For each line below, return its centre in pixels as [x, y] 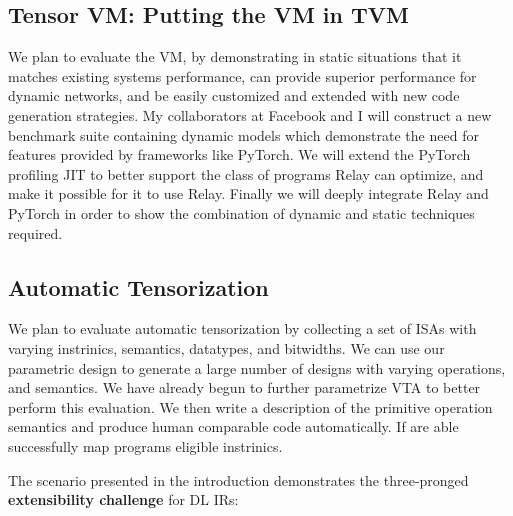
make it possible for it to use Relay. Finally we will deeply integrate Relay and [248, 193]
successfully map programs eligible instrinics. [145, 445]
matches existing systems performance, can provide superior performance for [242, 75]
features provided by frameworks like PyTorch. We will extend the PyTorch [239, 154]
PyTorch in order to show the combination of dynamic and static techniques [241, 212]
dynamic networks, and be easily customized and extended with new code [234, 95]
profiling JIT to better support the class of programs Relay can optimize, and [246, 173]
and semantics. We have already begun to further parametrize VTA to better [244, 387]
